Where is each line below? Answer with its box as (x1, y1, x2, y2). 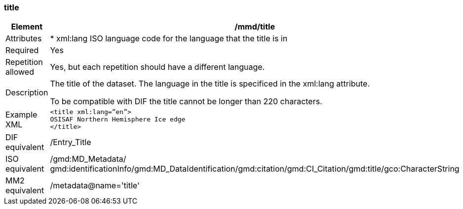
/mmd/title (234, 22, 275, 32)
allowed (5, 67, 34, 77)
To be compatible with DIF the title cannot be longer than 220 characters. (50, 96, 322, 107)
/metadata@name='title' (50, 180, 140, 191)
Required (5, 45, 39, 56)
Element (11, 22, 42, 32)
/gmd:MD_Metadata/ (50, 154, 126, 164)
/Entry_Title (50, 137, 91, 148)
